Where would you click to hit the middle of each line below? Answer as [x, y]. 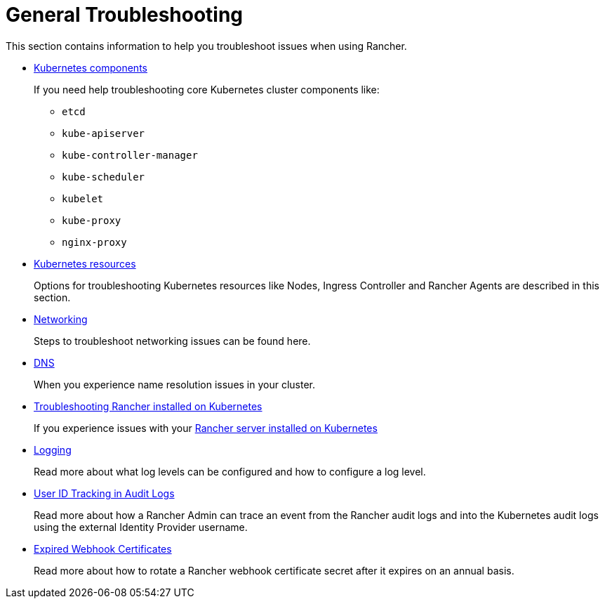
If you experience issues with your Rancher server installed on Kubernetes [206, 428]
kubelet [83, 198]
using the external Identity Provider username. [141, 527]
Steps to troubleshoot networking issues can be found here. [172, 341]
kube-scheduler [104, 177]
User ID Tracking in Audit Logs [104, 493]
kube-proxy [92, 220]
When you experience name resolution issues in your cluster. [175, 384]
